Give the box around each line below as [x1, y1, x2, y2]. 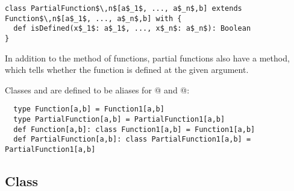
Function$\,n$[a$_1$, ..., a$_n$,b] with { [5, 14, 182, 23]
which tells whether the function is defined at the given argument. [5, 63, 249, 76]
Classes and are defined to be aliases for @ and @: [5, 83, 190, 96]
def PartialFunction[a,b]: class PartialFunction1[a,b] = [13, 135, 251, 144]
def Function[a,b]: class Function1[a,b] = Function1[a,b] [13, 125, 255, 134]
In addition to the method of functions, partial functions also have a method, [5, 51, 290, 64]
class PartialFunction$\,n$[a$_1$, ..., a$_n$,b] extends [5, 4, 242, 13]
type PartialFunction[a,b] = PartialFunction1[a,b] [13, 115, 225, 124]
